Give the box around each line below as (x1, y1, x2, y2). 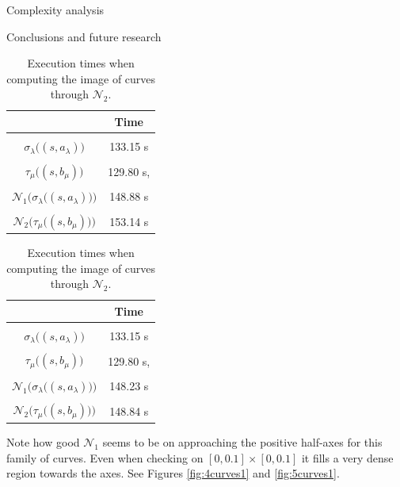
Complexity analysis (6, 2, 105, 17)
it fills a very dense (301, 449, 394, 466)
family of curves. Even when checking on (6, 449, 204, 466)
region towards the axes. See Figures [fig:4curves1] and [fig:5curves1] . (6, 465, 340, 481)
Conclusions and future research (6, 28, 162, 44)
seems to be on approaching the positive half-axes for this (102, 433, 383, 450)
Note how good (6, 433, 80, 450)
